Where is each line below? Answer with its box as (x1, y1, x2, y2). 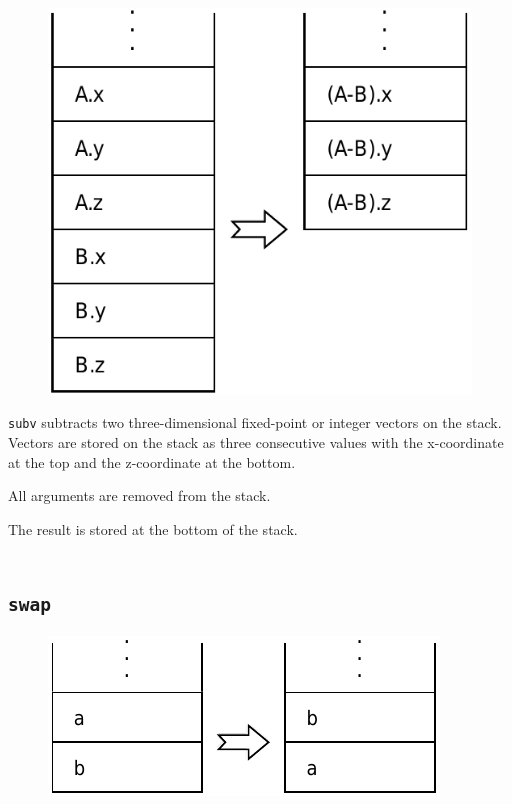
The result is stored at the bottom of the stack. (8, 518, 298, 539)
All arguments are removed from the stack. (8, 485, 271, 506)
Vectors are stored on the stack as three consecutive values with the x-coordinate (8, 432, 504, 453)
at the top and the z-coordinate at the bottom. (8, 451, 296, 472)
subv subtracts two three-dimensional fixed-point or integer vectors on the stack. (8, 412, 502, 433)
